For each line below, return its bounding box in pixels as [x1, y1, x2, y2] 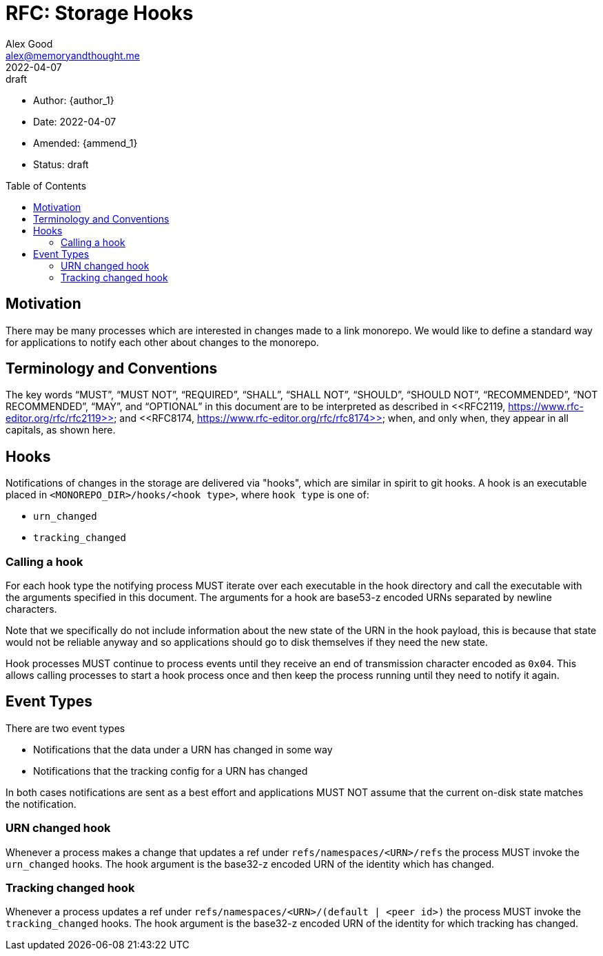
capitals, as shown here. [6, 424, 116, 436]
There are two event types [6, 722, 125, 734]
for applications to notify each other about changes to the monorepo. [6, 336, 319, 348]
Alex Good [6, 37, 53, 50]
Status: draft [33, 158, 89, 170]
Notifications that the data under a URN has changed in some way [33, 743, 333, 755]
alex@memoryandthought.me [6, 49, 140, 61]
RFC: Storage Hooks [6, 1, 194, 25]
